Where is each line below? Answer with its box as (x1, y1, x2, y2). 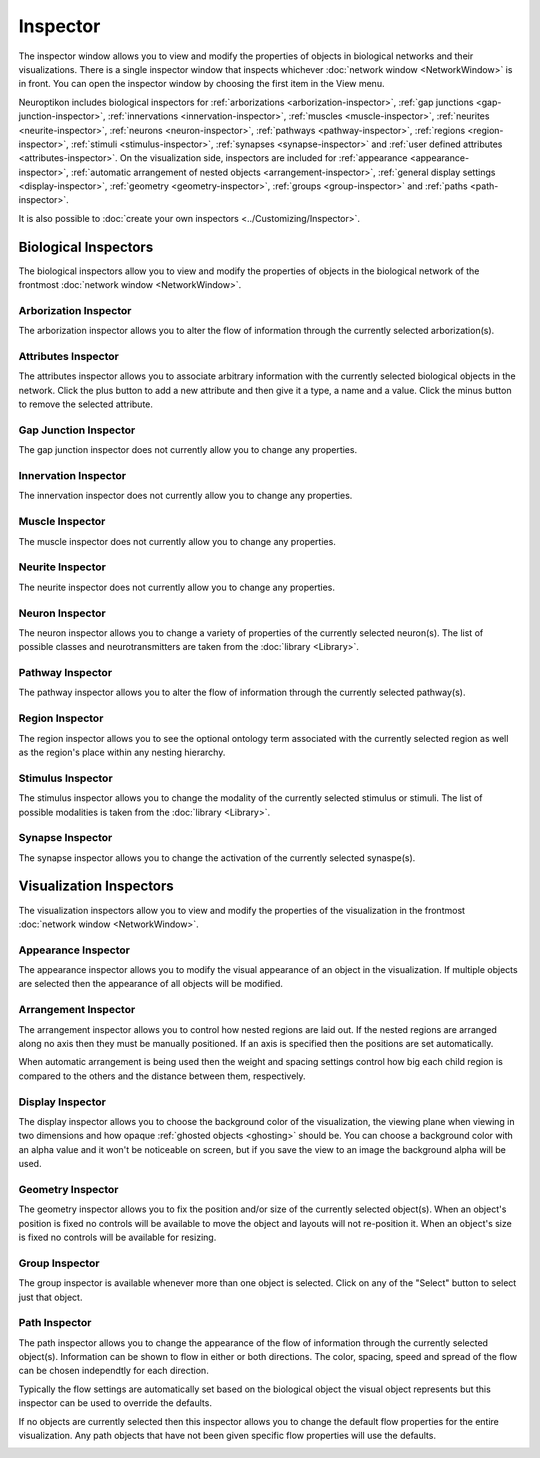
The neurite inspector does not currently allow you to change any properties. (18, 581, 335, 593)
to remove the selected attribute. (18, 398, 154, 410)
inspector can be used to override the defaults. (18, 1397, 212, 1409)
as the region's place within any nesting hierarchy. (18, 746, 226, 758)
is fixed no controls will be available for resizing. (18, 1231, 217, 1244)
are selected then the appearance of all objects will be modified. (18, 978, 284, 990)
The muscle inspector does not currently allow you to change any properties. (18, 535, 337, 547)
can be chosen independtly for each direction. (18, 1365, 209, 1377)
